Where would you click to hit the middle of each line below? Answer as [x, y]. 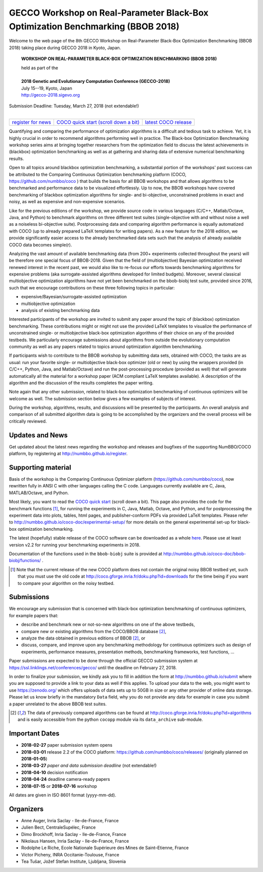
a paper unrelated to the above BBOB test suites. [58, 704]
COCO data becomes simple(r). [41, 245]
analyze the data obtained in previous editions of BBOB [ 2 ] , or [83, 638]
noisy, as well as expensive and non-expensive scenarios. [67, 202]
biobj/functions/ [25, 561]
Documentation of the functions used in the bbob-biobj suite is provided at [86, 554]
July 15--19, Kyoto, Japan [47, 88]
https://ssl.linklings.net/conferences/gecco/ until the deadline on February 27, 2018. [93, 667]
